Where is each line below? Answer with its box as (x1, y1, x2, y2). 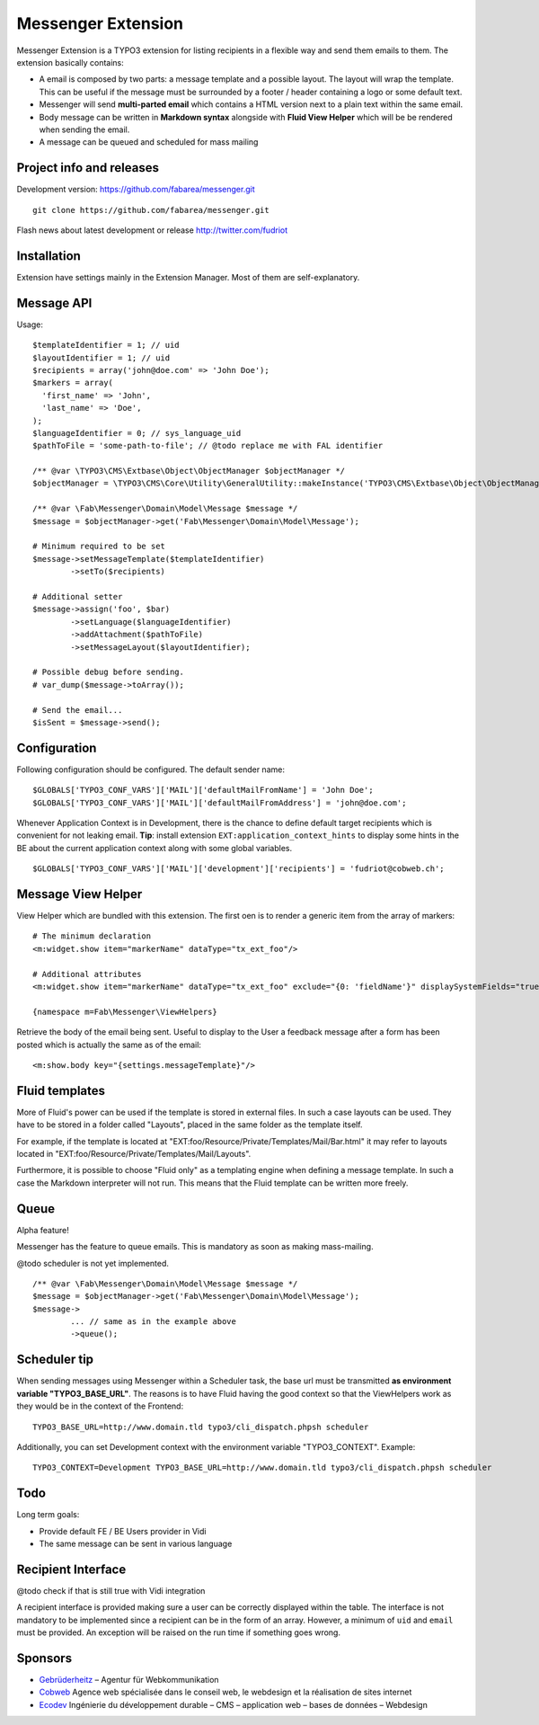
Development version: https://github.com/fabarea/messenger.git (16, 184, 255, 195)
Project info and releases (16, 160, 159, 175)
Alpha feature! (16, 1224, 69, 1235)
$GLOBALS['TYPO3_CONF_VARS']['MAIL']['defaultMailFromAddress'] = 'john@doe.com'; (32, 797, 407, 808)
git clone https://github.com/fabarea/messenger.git (32, 205, 269, 215)
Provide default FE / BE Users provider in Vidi (39, 1525, 207, 1536)
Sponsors (16, 1650, 72, 1666)
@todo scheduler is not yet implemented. (16, 1258, 170, 1268)
